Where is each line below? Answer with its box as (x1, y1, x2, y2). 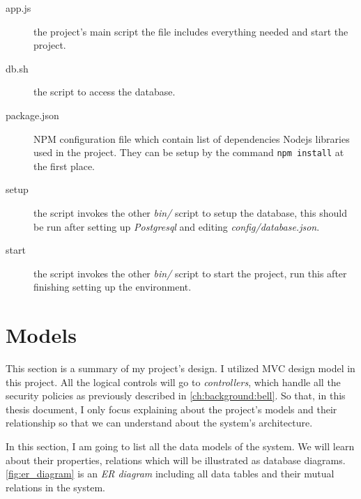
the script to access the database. (33, 84, 176, 99)
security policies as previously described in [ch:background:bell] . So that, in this (6, 388, 346, 403)
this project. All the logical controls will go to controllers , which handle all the (6, 374, 341, 389)
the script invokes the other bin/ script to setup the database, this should (33, 206, 347, 220)
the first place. (33, 158, 95, 173)
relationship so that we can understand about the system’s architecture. (6, 415, 313, 430)
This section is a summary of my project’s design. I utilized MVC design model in (6, 361, 355, 376)
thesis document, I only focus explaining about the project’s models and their (6, 401, 337, 416)
